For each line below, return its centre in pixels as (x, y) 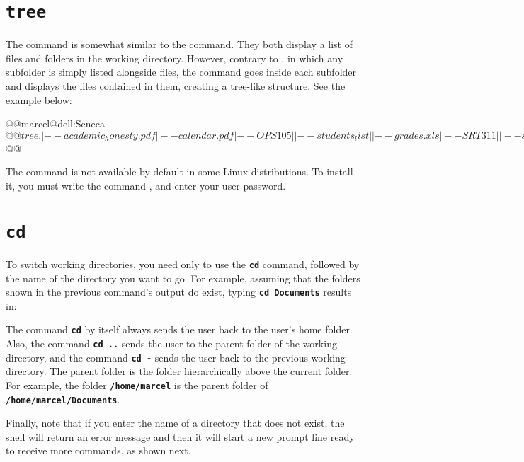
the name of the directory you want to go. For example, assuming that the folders (183, 278)
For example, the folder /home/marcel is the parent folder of (137, 385)
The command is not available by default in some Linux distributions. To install (180, 172)
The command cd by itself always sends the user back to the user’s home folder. (179, 329)
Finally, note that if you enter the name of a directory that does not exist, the (175, 423)
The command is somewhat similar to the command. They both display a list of (179, 44)
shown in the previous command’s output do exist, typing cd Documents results (179, 292)
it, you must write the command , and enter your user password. (146, 185)
